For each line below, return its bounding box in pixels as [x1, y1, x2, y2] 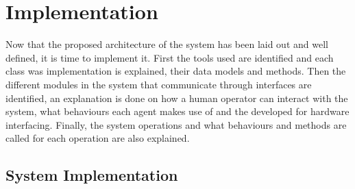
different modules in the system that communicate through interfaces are [5, 77, 312, 91]
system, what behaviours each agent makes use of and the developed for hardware [5, 104, 350, 118]
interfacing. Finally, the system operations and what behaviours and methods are [5, 117, 347, 131]
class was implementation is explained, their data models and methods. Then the [5, 64, 346, 78]
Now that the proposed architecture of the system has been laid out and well [5, 37, 328, 51]
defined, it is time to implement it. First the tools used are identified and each [5, 50, 334, 64]
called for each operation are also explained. [5, 131, 190, 145]
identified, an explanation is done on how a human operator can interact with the [5, 90, 348, 105]
